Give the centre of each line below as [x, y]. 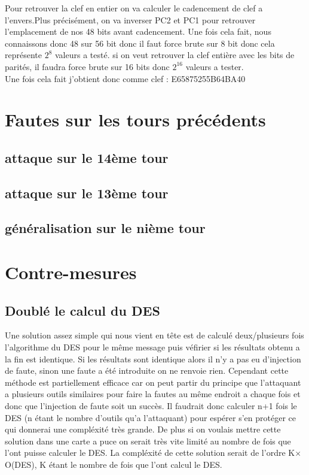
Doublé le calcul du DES [82, 310]
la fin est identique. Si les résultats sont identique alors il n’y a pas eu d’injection [153, 358]
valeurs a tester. [215, 66]
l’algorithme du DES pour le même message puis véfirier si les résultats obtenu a [152, 347]
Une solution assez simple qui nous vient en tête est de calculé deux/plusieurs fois [154, 335]
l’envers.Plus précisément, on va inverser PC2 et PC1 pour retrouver [130, 19]
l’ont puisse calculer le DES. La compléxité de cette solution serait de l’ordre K [150, 453]
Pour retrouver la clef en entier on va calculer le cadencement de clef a [134, 8]
